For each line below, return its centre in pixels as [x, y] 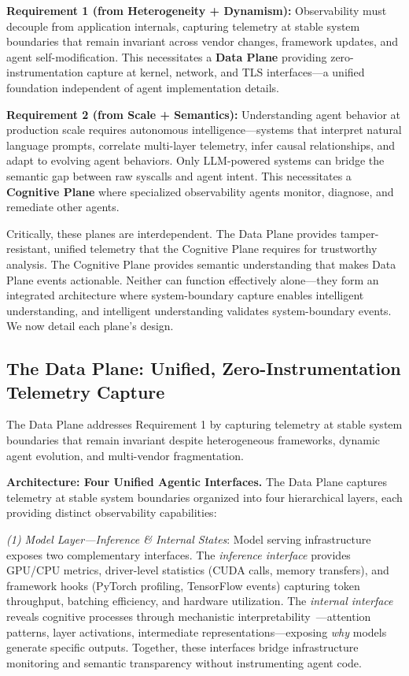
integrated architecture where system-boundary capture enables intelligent [185, 295]
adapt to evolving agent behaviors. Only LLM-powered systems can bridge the [195, 160]
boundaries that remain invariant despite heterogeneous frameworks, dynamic [193, 440]
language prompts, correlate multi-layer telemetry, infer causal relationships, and [201, 145]
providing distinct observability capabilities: [112, 513]
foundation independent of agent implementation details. [143, 87]
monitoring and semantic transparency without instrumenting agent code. [184, 662]
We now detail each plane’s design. [90, 326]
